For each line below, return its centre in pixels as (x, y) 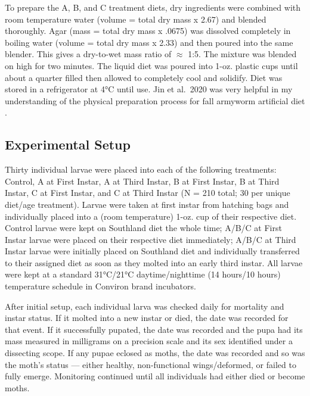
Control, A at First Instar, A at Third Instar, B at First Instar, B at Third (142, 181)
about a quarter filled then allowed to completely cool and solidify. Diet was (144, 77)
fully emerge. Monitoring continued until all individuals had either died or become (155, 376)
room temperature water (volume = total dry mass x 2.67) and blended (136, 19)
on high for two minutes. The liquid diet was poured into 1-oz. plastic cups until (151, 65)
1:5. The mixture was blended (242, 54)
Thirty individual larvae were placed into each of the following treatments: (141, 169)
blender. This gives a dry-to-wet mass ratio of (88, 54)
